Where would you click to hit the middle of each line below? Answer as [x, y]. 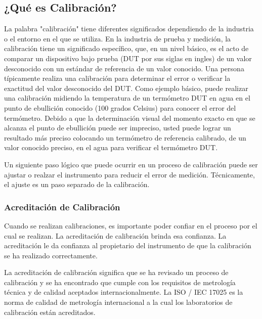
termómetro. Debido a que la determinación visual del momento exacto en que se [130, 118]
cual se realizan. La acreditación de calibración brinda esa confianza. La [115, 235]
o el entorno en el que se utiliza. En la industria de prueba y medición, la [118, 38]
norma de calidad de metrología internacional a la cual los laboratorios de [118, 302]
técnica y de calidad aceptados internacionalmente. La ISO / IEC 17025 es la [124, 292]
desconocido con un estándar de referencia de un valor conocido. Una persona [124, 68]
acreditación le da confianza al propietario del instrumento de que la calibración [128, 245]
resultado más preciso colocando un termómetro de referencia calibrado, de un [125, 137]
